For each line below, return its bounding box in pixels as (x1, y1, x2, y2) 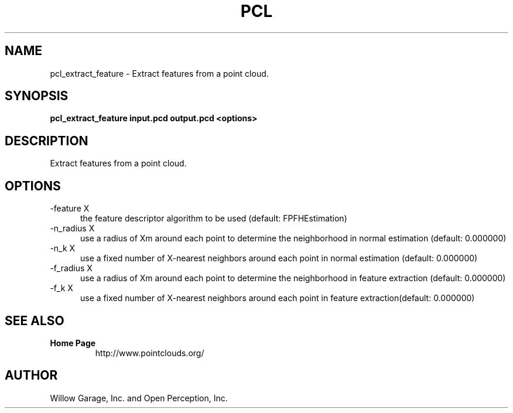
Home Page (50, 337, 96, 348)
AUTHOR (5, 368, 58, 383)
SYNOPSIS (5, 88, 69, 104)
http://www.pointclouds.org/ (95, 347, 204, 358)
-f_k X (50, 283, 73, 293)
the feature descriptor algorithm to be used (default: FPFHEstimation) (80, 213, 347, 224)
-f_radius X (50, 263, 93, 274)
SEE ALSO (5, 313, 64, 328)
